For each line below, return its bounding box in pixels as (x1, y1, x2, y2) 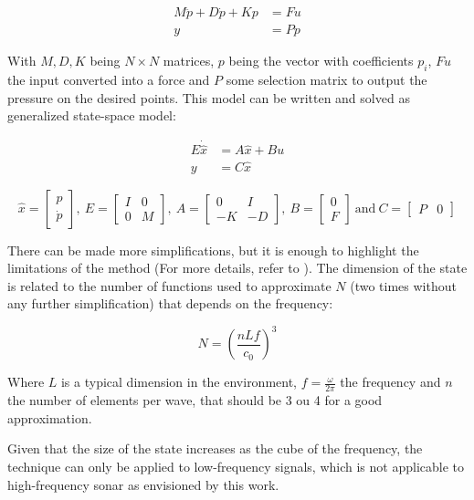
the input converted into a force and (7, 70, 210, 89)
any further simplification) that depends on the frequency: (7, 294, 333, 313)
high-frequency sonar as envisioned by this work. (7, 474, 279, 494)
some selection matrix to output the (226, 70, 427, 89)
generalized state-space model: (7, 106, 176, 125)
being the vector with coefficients (228, 51, 414, 70)
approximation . (7, 408, 92, 427)
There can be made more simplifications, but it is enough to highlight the (7, 240, 419, 259)
